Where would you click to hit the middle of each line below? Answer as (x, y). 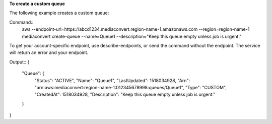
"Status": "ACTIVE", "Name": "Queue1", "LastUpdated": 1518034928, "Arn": (112, 80)
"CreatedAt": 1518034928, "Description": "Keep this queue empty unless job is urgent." (125, 95)
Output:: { (19, 62)
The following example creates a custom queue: (59, 13)
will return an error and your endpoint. (49, 52)
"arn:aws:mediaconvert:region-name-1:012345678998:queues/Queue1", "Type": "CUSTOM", (130, 87)
